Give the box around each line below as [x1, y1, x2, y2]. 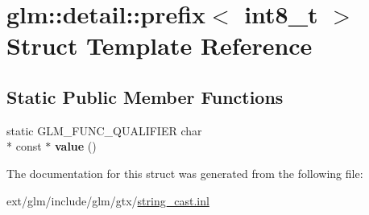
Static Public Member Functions [6, 84, 284, 109]
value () [54, 138, 97, 155]
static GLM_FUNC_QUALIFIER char [6, 122, 202, 139]
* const [6, 138, 42, 155]
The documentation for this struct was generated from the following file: [6, 164, 363, 181]
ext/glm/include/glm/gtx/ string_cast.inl [6, 192, 209, 209]
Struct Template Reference [6, 29, 313, 62]
